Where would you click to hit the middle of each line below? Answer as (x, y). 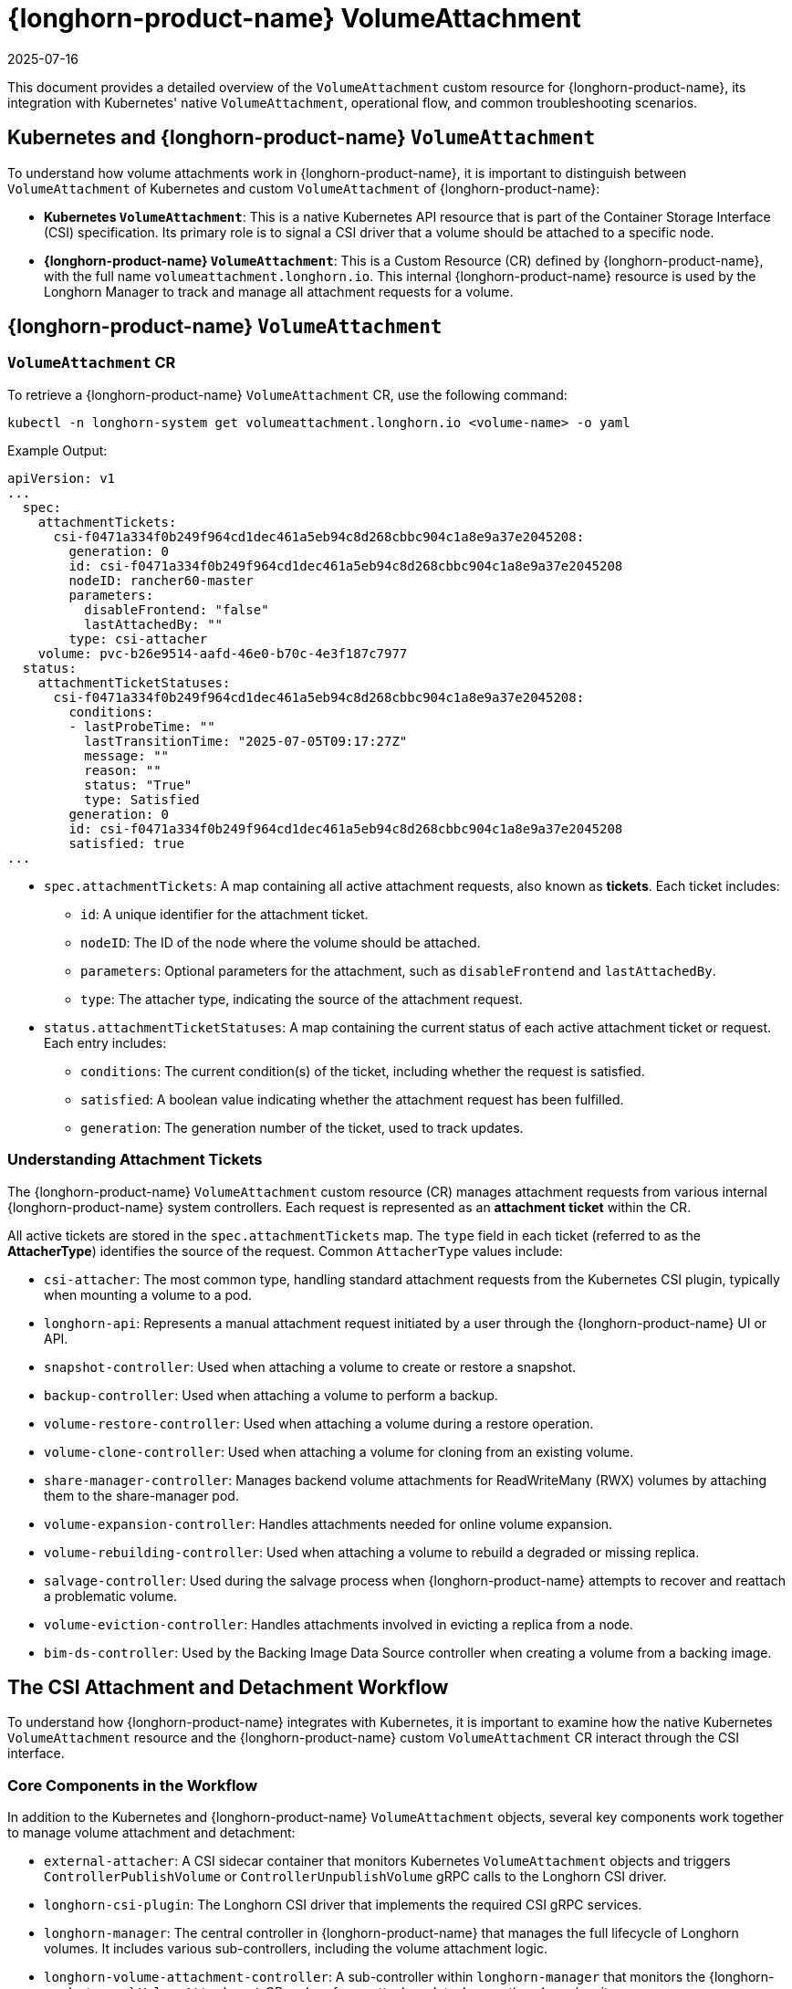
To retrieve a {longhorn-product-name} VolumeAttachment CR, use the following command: (287, 394)
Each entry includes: (105, 1042)
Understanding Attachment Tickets (135, 1160)
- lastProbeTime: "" (142, 726)
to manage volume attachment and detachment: (151, 1833)
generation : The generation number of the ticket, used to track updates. (302, 1127)
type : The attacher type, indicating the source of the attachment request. (302, 999)
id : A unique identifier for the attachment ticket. (224, 914)
